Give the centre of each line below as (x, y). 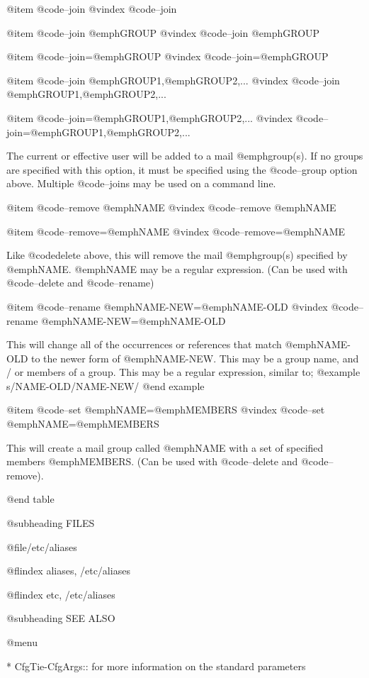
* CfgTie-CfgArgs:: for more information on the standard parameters (156, 666)
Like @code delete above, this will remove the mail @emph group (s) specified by (177, 255)
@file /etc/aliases (42, 546)
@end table (30, 499)
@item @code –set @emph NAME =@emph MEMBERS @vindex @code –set (166, 410)
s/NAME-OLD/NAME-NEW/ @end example (106, 385)
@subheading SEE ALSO (61, 618)
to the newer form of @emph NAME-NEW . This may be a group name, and (195, 358)
